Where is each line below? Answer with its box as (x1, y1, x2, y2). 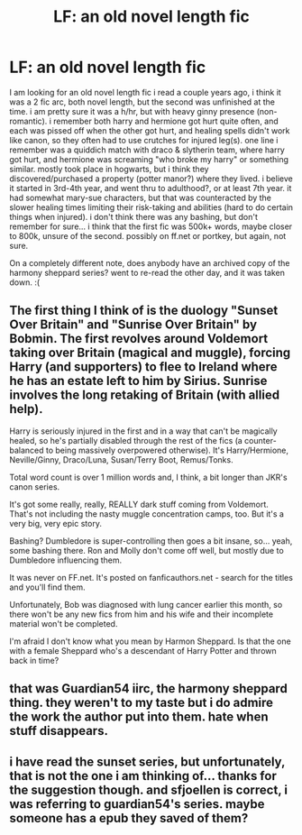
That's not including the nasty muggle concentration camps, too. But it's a (9, 508, 284, 519)
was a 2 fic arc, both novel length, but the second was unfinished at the (9, 96, 275, 107)
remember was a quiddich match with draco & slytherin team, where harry (9, 144, 286, 155)
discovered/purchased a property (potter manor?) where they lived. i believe (9, 173, 293, 184)
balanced (9, 445, 44, 455)
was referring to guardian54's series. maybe (9, 796, 265, 812)
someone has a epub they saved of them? (9, 810, 249, 826)
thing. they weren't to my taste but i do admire (9, 695, 273, 711)
